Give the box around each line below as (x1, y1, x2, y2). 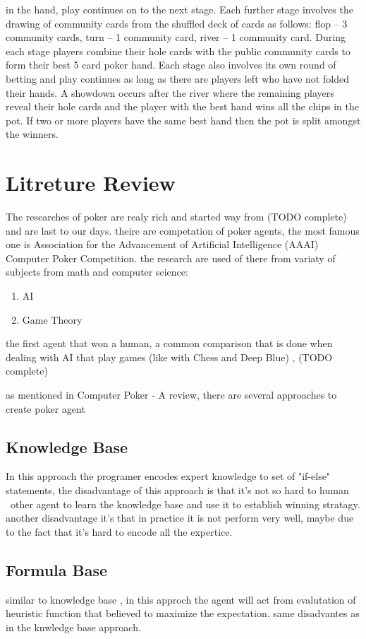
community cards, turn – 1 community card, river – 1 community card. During (6, 30, 346, 45)
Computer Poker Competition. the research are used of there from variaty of (6, 250, 336, 265)
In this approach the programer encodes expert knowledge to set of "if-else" (6, 469, 331, 483)
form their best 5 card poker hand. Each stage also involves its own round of (6, 57, 336, 72)
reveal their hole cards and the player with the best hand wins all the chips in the (6, 99, 359, 114)
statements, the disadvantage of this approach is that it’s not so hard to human (6, 482, 349, 497)
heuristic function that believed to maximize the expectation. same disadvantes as (6, 606, 360, 621)
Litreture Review (6, 168, 176, 197)
